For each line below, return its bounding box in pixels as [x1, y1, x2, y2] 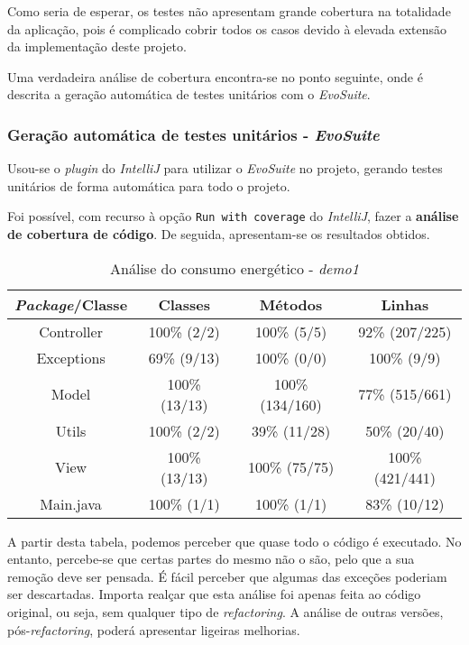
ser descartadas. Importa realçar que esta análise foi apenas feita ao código [7, 585, 421, 604]
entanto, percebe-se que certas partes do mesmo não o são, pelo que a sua [7, 549, 415, 568]
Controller [39, 320, 103, 342]
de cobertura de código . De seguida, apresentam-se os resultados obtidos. [7, 225, 430, 244]
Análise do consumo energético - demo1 [110, 257, 359, 279]
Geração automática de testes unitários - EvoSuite [7, 123, 380, 145]
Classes [158, 293, 211, 315]
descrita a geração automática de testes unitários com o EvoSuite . [7, 85, 371, 104]
